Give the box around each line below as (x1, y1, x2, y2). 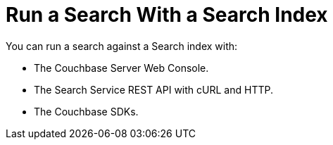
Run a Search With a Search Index (6, 3, 328, 27)
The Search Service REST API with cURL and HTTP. (34, 83, 273, 96)
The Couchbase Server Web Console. (34, 61, 209, 74)
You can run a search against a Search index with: (6, 39, 238, 52)
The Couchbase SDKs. (34, 105, 139, 118)
